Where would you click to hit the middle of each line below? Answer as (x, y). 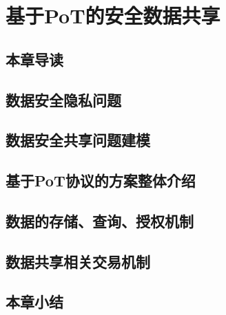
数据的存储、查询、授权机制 (100, 220)
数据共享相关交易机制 (78, 261)
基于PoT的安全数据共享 (113, 15)
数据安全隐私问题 (63, 99)
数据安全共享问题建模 (78, 140)
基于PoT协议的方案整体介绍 (101, 181)
